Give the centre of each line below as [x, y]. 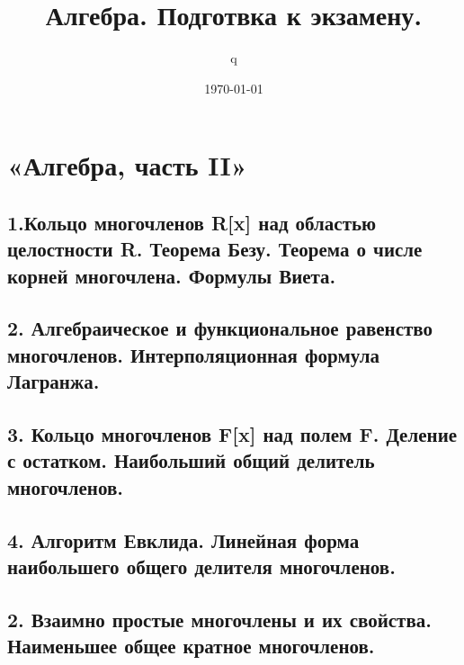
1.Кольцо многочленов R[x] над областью [192, 222]
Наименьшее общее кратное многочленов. [191, 646]
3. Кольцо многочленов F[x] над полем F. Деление [232, 434]
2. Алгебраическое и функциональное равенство [220, 328]
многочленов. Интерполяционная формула [193, 354]
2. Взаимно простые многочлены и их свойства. [219, 619]
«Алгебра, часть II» [127, 165]
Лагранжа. [54, 381]
